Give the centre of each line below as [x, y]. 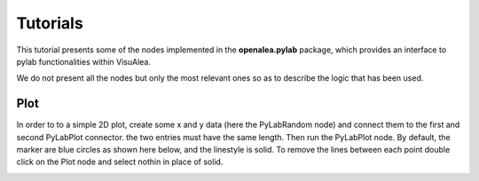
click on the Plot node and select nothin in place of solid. [120, 162]
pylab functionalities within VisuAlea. [83, 61]
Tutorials [50, 23]
